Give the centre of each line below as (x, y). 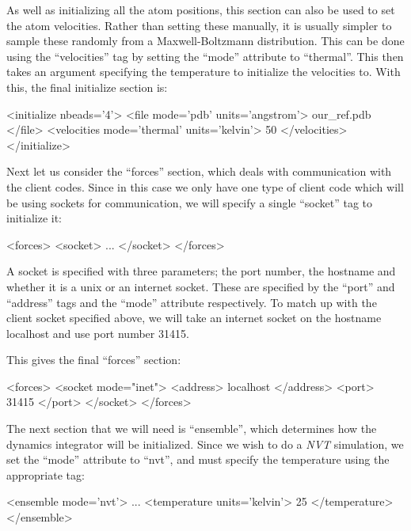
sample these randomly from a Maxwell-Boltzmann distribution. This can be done (205, 41)
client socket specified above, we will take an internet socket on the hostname (194, 318)
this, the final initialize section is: (87, 87)
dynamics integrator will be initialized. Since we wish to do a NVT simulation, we (205, 444)
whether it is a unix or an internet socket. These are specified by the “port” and (201, 286)
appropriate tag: (46, 474)
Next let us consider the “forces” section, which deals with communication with (199, 171)
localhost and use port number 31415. (98, 333)
